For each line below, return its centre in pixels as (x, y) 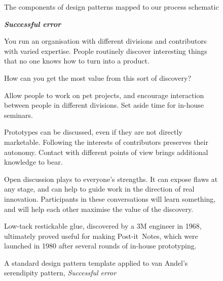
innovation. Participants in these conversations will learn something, (110, 198)
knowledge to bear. (33, 162)
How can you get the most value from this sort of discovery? (98, 77)
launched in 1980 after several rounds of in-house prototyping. (100, 246)
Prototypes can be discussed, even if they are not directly (93, 132)
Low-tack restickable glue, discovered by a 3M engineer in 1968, (103, 226)
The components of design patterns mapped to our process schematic (111, 7)
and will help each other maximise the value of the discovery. (99, 209)
